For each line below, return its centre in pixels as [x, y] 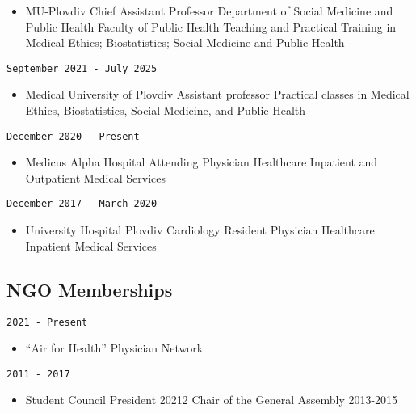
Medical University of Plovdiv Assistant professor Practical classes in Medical [217, 94]
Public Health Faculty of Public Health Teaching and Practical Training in [211, 26]
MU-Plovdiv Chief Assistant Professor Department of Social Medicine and [209, 11]
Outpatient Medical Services [95, 177]
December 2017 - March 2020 [82, 204]
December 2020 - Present [73, 136]
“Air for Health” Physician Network [114, 348]
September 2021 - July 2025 [82, 68]
